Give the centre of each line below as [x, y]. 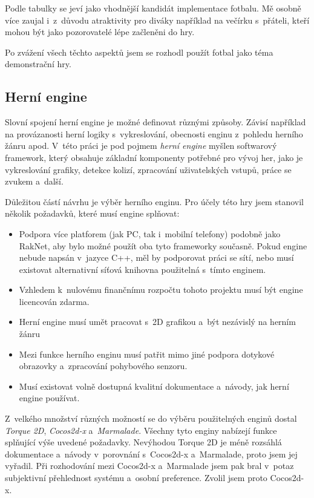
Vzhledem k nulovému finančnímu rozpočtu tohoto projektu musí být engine [161, 290]
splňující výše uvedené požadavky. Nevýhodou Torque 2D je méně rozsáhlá [143, 442]
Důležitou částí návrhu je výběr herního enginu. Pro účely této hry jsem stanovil [154, 201]
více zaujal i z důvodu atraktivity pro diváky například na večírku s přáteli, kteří [157, 20]
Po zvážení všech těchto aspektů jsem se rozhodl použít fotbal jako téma [139, 52]
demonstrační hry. [38, 64]
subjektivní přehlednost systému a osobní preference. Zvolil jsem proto [136, 478]
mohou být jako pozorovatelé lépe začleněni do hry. [100, 32]
